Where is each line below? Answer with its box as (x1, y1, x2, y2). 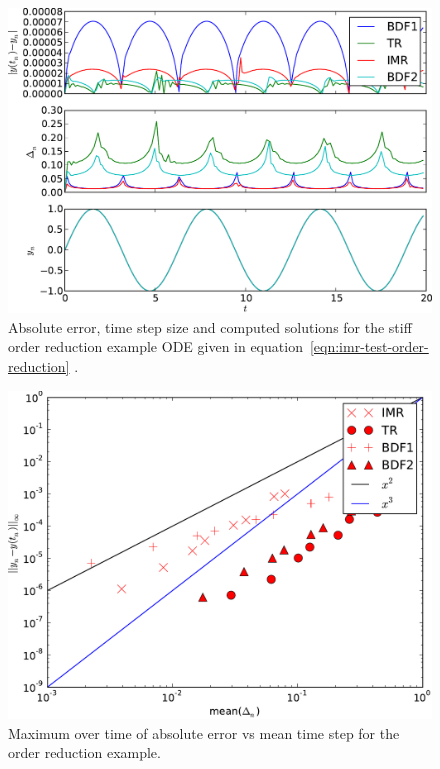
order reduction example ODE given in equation (8, 336, 303, 357)
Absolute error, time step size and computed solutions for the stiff (8, 316, 412, 337)
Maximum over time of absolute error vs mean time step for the (8, 722, 400, 743)
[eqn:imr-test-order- (309, 336, 429, 357)
